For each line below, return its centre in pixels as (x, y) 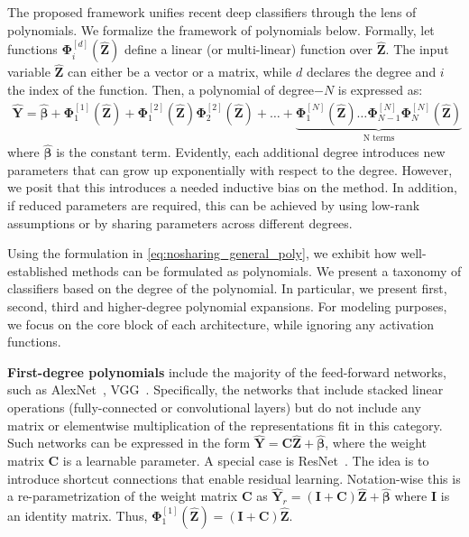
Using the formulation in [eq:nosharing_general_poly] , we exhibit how (202, 253)
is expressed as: (380, 89)
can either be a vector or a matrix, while (180, 72)
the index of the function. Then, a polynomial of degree (161, 89)
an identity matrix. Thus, (78, 515)
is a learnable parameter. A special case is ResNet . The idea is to (246, 460)
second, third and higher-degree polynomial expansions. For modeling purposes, (227, 306)
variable (29, 72)
